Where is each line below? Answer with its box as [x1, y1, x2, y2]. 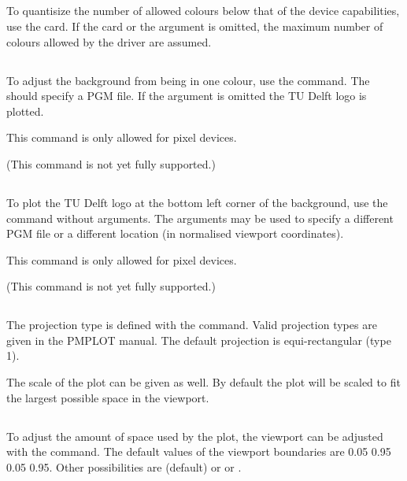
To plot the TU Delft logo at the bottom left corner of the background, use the [6, 194, 388, 210]
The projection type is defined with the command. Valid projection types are [6, 316, 377, 333]
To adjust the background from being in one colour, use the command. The [6, 72, 370, 88]
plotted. [6, 102, 44, 119]
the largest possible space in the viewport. [6, 389, 209, 405]
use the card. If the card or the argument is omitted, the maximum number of [6, 17, 383, 34]
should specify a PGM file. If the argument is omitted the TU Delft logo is [6, 87, 367, 104]
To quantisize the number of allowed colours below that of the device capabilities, [6, 2, 400, 19]
